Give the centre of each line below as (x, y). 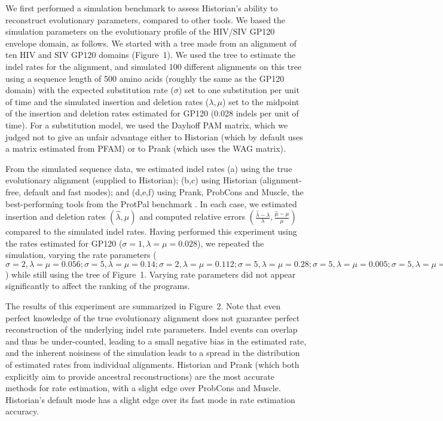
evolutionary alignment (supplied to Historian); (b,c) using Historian (131, 180)
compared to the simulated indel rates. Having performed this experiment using (151, 231)
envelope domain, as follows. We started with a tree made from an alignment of (151, 43)
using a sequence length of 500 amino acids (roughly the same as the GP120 (145, 78)
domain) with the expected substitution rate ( (90, 90)
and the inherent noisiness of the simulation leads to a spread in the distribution (153, 353)
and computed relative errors (192, 216)
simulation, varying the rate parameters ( (81, 255)
